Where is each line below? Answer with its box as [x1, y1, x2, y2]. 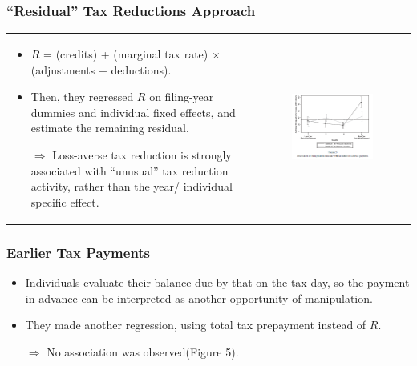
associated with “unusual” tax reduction [30, 162, 229, 179]
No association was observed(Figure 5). [47, 343, 239, 360]
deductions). [111, 61, 172, 78]
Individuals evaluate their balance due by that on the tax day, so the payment [25, 274, 410, 291]
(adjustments [30, 61, 95, 78]
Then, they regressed [30, 88, 134, 105]
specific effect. [30, 193, 99, 210]
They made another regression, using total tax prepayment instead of [25, 316, 366, 333]
